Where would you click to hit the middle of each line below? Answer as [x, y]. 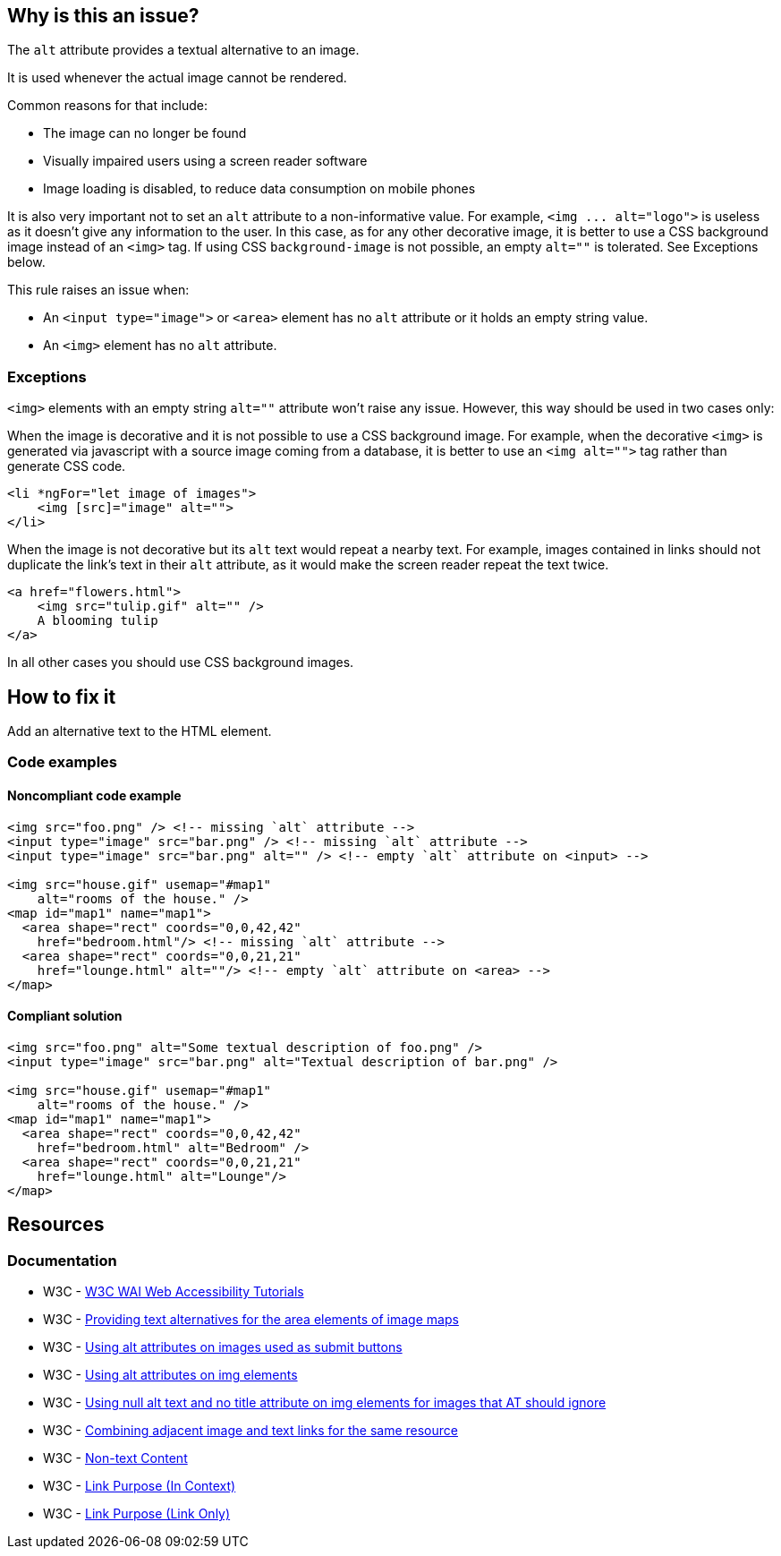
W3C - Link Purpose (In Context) [140, 1486]
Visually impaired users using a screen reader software [205, 161]
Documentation [62, 1260]
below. [26, 262]
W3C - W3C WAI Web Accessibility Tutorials [174, 1292]
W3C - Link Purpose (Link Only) [137, 1514]
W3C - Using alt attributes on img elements [170, 1375]
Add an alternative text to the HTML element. [140, 731]
